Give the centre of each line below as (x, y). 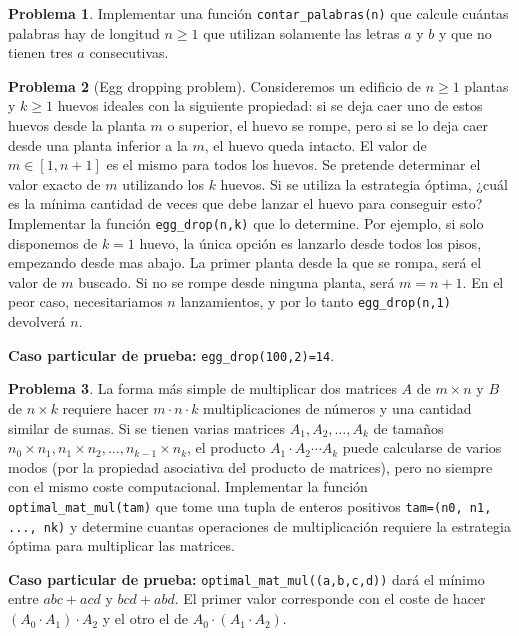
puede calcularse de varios (422, 447)
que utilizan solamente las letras (301, 32)
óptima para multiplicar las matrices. (121, 545)
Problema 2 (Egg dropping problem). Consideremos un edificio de (214, 85)
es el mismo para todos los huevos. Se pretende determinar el (293, 164)
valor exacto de (54, 183)
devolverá (37, 321)
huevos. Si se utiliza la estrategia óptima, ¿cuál (364, 183)
